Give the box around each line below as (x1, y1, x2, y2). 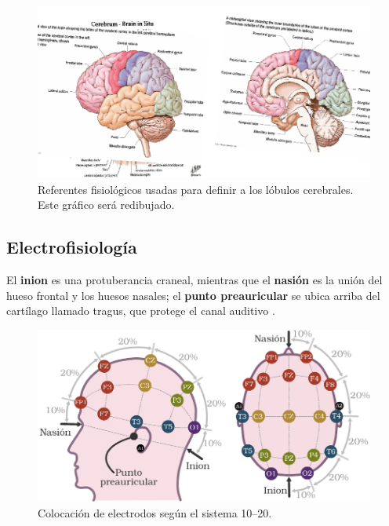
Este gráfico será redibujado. (38, 196, 175, 213)
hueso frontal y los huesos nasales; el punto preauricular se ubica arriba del (6, 287, 380, 303)
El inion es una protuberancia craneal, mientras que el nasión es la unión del (6, 272, 383, 288)
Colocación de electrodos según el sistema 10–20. (38, 504, 272, 521)
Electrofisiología (6, 235, 137, 259)
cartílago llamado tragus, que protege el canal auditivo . (6, 302, 275, 319)
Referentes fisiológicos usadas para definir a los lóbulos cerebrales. (38, 181, 354, 197)
